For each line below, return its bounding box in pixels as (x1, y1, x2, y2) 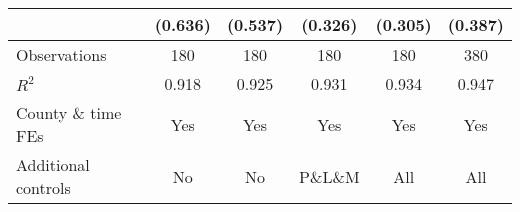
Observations (16, 43, 107, 66)
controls (16, 176, 71, 199)
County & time (16, 101, 122, 124)
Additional (16, 153, 90, 176)
